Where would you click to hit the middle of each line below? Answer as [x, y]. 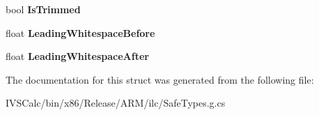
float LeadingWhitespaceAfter [77, 56]
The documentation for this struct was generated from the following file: [160, 79]
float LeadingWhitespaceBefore [80, 32]
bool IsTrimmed [43, 9]
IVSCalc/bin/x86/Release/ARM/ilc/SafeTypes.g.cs [116, 103]
